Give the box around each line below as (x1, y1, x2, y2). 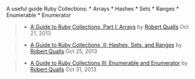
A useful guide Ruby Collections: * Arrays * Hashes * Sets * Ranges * (6, 5, 179, 12)
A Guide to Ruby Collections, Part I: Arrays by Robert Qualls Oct (30, 24, 189, 30)
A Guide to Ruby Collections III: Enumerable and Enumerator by (30, 60, 188, 66)
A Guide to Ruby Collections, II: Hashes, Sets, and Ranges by (30, 42, 182, 48)
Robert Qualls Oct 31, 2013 (30, 66, 97, 73)
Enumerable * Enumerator (6, 11, 71, 19)
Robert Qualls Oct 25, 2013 (30, 48, 97, 55)
